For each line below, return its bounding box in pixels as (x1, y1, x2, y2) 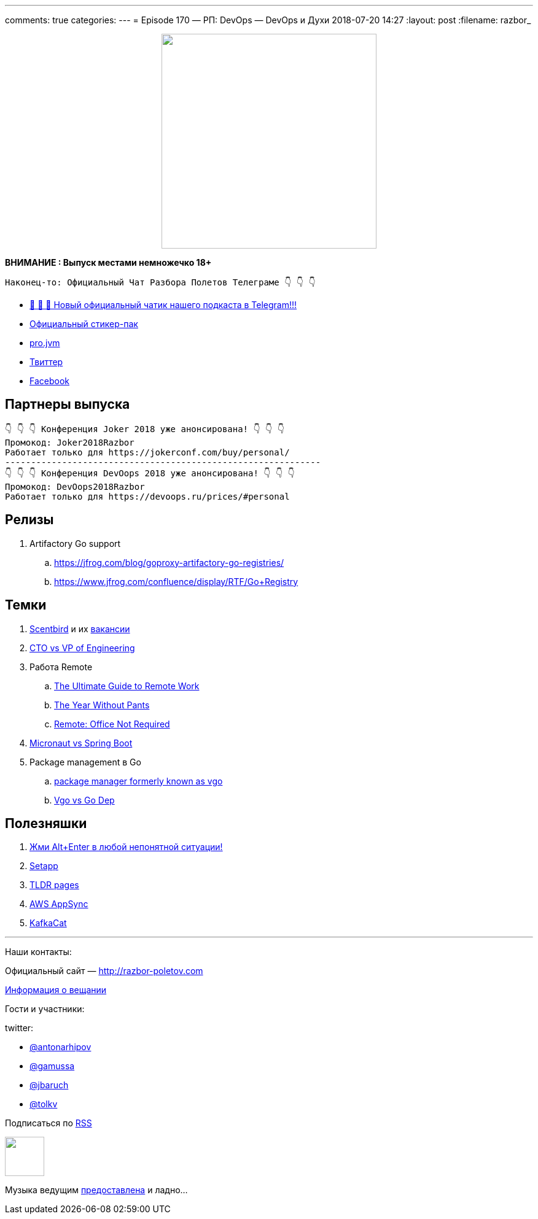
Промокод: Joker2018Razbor (5, 437, 134, 447)
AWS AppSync (29, 899, 88, 910)
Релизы (5, 512, 54, 528)
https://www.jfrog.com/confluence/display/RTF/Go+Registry (54, 576, 298, 587)
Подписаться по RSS (5, 1118, 92, 1129)
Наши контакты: (5, 946, 72, 958)
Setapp (29, 861, 58, 872)
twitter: (5, 1023, 34, 1034)
